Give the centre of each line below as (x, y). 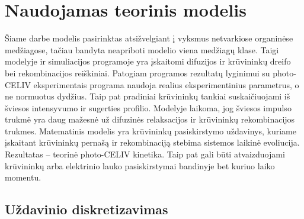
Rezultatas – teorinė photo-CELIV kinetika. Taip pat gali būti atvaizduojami (145, 154)
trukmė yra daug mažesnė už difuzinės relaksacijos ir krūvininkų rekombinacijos (150, 119)
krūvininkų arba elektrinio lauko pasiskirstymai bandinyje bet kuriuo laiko (140, 165)
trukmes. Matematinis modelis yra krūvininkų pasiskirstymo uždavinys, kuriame (151, 131)
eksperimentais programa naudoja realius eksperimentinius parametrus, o (166, 84)
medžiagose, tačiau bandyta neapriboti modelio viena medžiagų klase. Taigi (142, 49)
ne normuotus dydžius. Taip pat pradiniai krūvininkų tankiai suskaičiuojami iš (148, 96)
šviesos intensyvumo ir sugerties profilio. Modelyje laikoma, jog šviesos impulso (148, 107)
